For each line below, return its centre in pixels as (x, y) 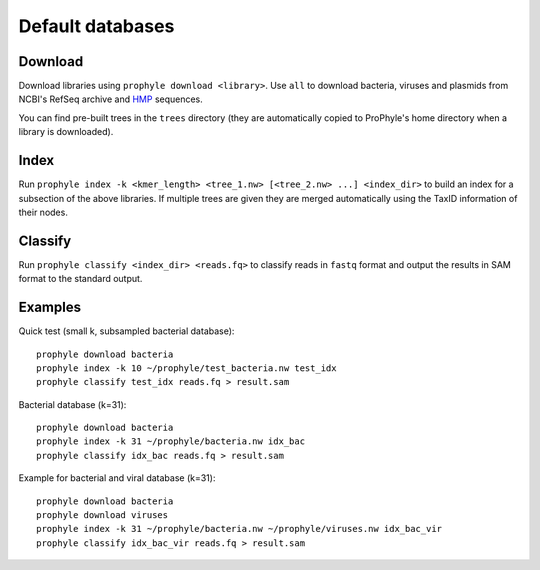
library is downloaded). (66, 132)
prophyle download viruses (102, 515)
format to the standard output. (80, 279)
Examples (50, 307)
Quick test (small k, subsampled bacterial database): (126, 331)
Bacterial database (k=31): (72, 404)
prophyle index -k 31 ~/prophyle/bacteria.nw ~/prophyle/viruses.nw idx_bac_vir (239, 529)
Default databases (96, 26)
